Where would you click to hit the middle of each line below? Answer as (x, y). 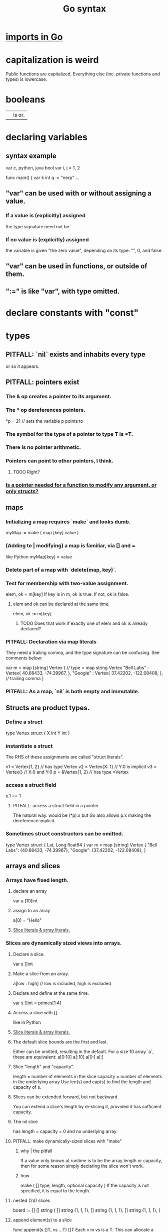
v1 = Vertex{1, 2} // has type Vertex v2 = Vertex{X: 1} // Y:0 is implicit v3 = (81, 767)
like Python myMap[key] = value (39, 556)
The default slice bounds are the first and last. (60, 1041)
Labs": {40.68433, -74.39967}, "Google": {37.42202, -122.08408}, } (76, 850)
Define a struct (24, 722)
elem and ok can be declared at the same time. (61, 604)
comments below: (24, 658)
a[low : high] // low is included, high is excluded (62, 983)
